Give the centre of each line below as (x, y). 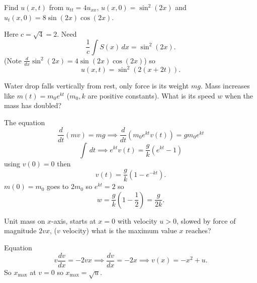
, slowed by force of (206, 220)
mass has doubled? (33, 105)
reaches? (198, 230)
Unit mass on (25, 220)
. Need (67, 34)
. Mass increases (225, 86)
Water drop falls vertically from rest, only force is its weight (97, 86)
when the (239, 95)
